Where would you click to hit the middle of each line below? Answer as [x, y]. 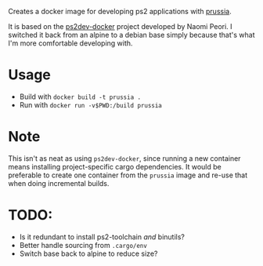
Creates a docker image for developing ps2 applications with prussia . [120, 11]
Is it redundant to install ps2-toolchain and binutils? [102, 237]
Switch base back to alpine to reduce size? [88, 253]
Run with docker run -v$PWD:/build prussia [91, 104]
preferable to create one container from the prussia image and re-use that [128, 175]
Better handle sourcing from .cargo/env [83, 245]
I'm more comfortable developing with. [70, 43]
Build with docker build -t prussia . [80, 97]
